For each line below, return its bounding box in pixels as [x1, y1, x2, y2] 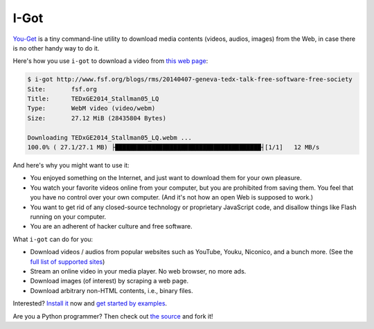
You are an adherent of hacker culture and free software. [30, 222, 193, 231]
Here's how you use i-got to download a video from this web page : [12, 57, 208, 65]
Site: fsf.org [27, 85, 97, 93]
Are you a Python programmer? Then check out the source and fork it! [12, 312, 214, 320]
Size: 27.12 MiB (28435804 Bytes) [27, 114, 166, 122]
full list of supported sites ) [30, 257, 105, 266]
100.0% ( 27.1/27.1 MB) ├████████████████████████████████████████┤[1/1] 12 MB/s [27, 143, 320, 152]
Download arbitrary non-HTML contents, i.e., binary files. [30, 286, 193, 294]
